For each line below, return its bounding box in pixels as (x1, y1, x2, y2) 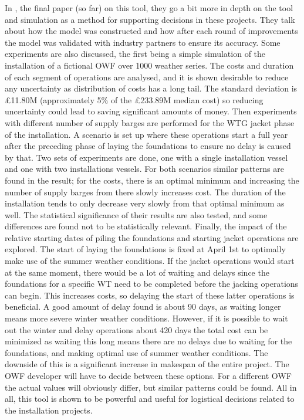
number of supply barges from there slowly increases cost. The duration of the (5, 185, 286, 198)
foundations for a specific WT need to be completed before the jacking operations (5, 277, 299, 290)
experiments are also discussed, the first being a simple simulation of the (5, 48, 266, 60)
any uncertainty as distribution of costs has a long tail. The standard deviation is (5, 82, 298, 94)
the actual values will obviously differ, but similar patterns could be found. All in (5, 381, 297, 393)
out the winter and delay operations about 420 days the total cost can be (5, 323, 268, 336)
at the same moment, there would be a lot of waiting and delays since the (5, 266, 269, 278)
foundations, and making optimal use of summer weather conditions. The (5, 346, 268, 358)
